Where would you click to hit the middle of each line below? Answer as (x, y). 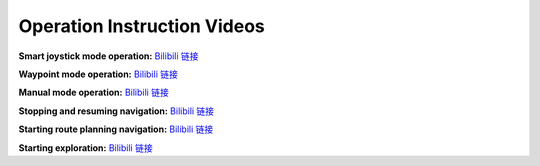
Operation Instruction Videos (141, 26)
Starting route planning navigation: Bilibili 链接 (116, 129)
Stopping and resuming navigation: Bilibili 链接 (116, 111)
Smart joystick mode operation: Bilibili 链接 (108, 56)
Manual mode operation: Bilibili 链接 (93, 92)
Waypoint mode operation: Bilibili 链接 (98, 74)
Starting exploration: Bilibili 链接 (86, 147)
